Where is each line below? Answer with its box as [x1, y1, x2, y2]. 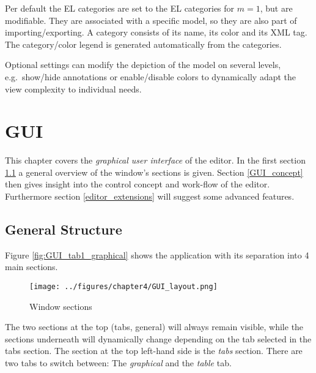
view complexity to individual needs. [5, 82, 142, 95]
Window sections [29, 300, 92, 312]
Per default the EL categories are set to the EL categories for [5, 2, 235, 14]
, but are [260, 2, 293, 14]
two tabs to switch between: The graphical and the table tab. [5, 356, 232, 369]
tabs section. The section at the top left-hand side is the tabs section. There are [5, 344, 303, 357]
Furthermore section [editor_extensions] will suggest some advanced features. [5, 190, 295, 203]
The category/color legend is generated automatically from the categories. [5, 37, 282, 50]
